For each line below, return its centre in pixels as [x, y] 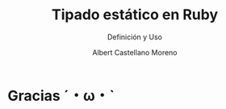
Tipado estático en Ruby [135, 15]
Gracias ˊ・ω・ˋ [61, 96]
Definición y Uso [135, 37]
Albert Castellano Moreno [135, 52]
